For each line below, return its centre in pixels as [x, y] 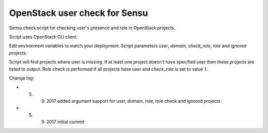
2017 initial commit [66, 122]
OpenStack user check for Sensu [79, 13]
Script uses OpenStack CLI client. [43, 37]
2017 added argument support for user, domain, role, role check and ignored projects [134, 101]
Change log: [22, 78]
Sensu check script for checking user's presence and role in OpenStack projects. [92, 28]
